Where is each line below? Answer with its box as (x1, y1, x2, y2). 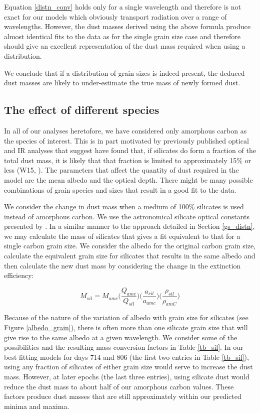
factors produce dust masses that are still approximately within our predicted (4, 391, 241, 401)
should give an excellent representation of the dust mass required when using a (4, 41, 245, 51)
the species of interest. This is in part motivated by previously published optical (4, 135, 249, 146)
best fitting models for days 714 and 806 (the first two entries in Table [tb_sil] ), (4, 351, 249, 362)
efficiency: (4, 270, 34, 281)
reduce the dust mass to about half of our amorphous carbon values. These (4, 381, 234, 391)
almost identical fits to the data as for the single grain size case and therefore (4, 31, 241, 41)
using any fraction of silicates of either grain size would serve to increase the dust (4, 361, 253, 372)
